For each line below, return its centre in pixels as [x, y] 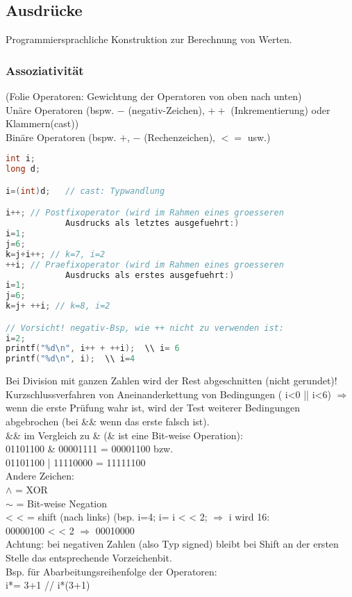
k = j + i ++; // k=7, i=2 [56, 254]
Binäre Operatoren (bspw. [61, 137]
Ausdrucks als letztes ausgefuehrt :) [152, 223]
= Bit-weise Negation [62, 503]
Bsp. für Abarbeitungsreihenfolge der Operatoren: [111, 571]
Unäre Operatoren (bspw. [60, 109]
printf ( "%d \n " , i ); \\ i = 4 [70, 359]
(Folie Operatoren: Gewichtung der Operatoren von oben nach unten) [154, 96]
